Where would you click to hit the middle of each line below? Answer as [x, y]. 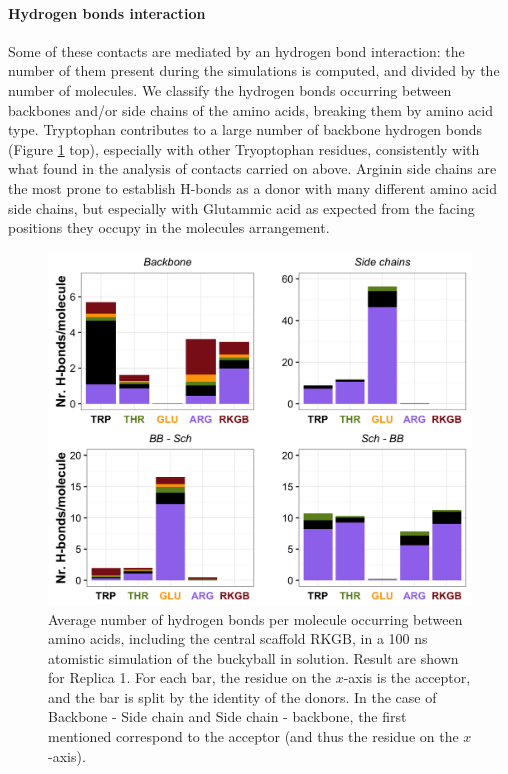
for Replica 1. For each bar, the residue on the [189, 677]
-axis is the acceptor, [407, 677]
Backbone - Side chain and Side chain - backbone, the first [227, 716]
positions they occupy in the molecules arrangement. [169, 227]
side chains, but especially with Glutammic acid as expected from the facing [241, 207]
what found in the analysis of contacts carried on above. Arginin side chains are [252, 168]
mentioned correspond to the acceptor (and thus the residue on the [253, 736]
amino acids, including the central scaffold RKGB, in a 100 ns [238, 638]
